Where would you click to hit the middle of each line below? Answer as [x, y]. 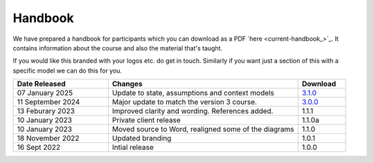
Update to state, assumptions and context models [193, 93]
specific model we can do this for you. [68, 70]
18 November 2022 [48, 138]
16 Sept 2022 [39, 147]
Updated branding [142, 138]
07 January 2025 [45, 93]
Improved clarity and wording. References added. [193, 111]
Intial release [133, 147]
